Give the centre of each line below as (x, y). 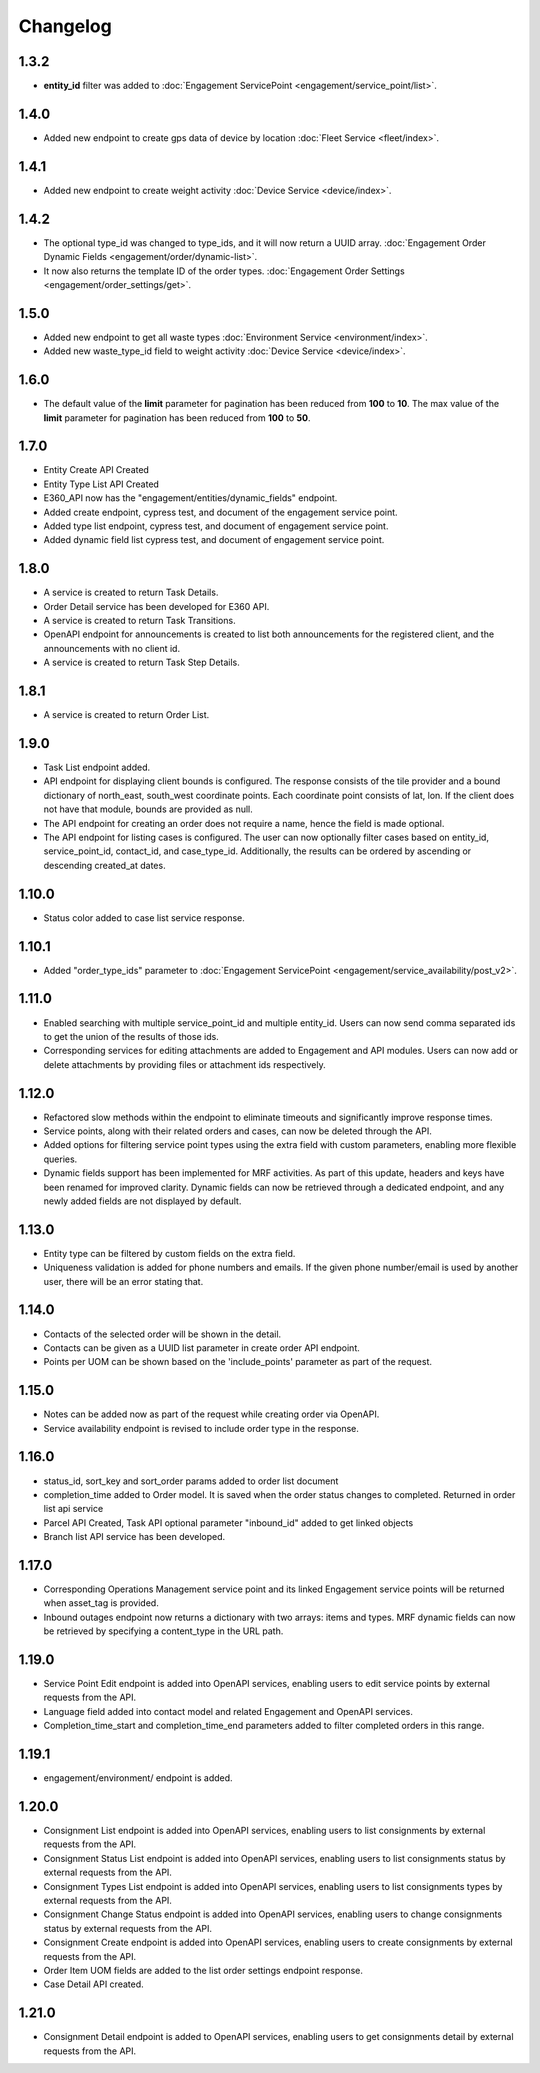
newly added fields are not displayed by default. (142, 1201)
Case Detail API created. (93, 1984)
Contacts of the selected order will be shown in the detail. (162, 1334)
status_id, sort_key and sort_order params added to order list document (191, 1481)
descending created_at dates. (104, 865)
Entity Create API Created (96, 470)
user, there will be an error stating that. (123, 1281)
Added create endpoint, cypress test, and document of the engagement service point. (221, 512)
